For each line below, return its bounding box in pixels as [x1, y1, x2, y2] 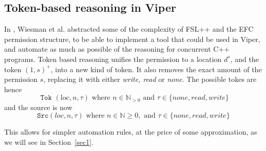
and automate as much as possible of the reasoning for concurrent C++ [4, 44, 230, 54]
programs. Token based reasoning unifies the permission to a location [4, 53, 222, 64]
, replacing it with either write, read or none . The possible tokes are [43, 74, 257, 84]
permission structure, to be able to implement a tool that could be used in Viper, [4, 33, 260, 44]
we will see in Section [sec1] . [4, 137, 93, 147]
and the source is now [4, 101, 72, 112]
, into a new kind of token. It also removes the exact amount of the [50, 63, 262, 74]
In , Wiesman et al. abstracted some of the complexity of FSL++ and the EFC [4, 24, 254, 34]
